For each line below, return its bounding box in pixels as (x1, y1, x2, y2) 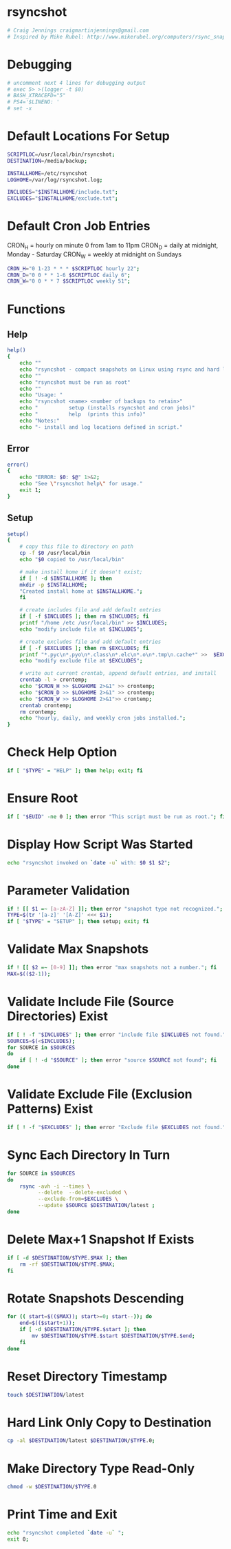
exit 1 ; (19, 487, 41, 494)
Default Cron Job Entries (7, 219, 151, 234)
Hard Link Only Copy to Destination (7, 1415, 212, 1430)
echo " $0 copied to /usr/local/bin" (19, 556, 125, 563)
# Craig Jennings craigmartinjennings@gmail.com (7, 27, 149, 34)
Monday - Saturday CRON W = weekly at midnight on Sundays (7, 250, 182, 260)
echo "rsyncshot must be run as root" (19, 378, 131, 386)
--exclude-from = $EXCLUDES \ (37, 1195, 118, 1203)
